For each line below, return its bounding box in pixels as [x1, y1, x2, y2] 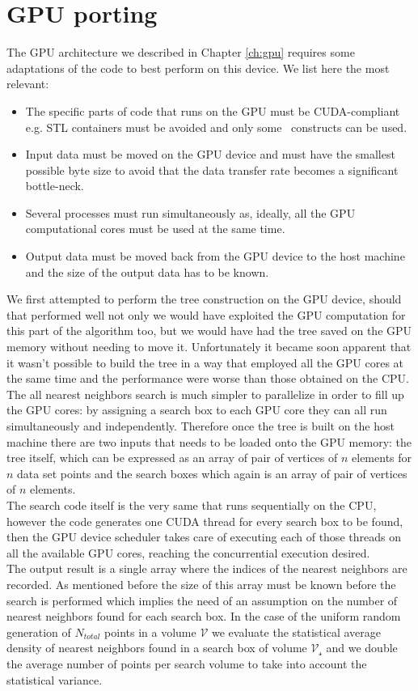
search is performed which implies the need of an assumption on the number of [6, 591, 398, 608]
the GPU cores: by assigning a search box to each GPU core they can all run [6, 401, 387, 418]
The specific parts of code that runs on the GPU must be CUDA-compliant [25, 102, 400, 119]
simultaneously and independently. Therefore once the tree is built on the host [6, 418, 395, 434]
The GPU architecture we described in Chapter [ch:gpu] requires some [6, 44, 355, 61]
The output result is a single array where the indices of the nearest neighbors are [6, 560, 407, 577]
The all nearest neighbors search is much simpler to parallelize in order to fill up [6, 385, 404, 402]
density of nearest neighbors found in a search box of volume [6, 639, 307, 656]
